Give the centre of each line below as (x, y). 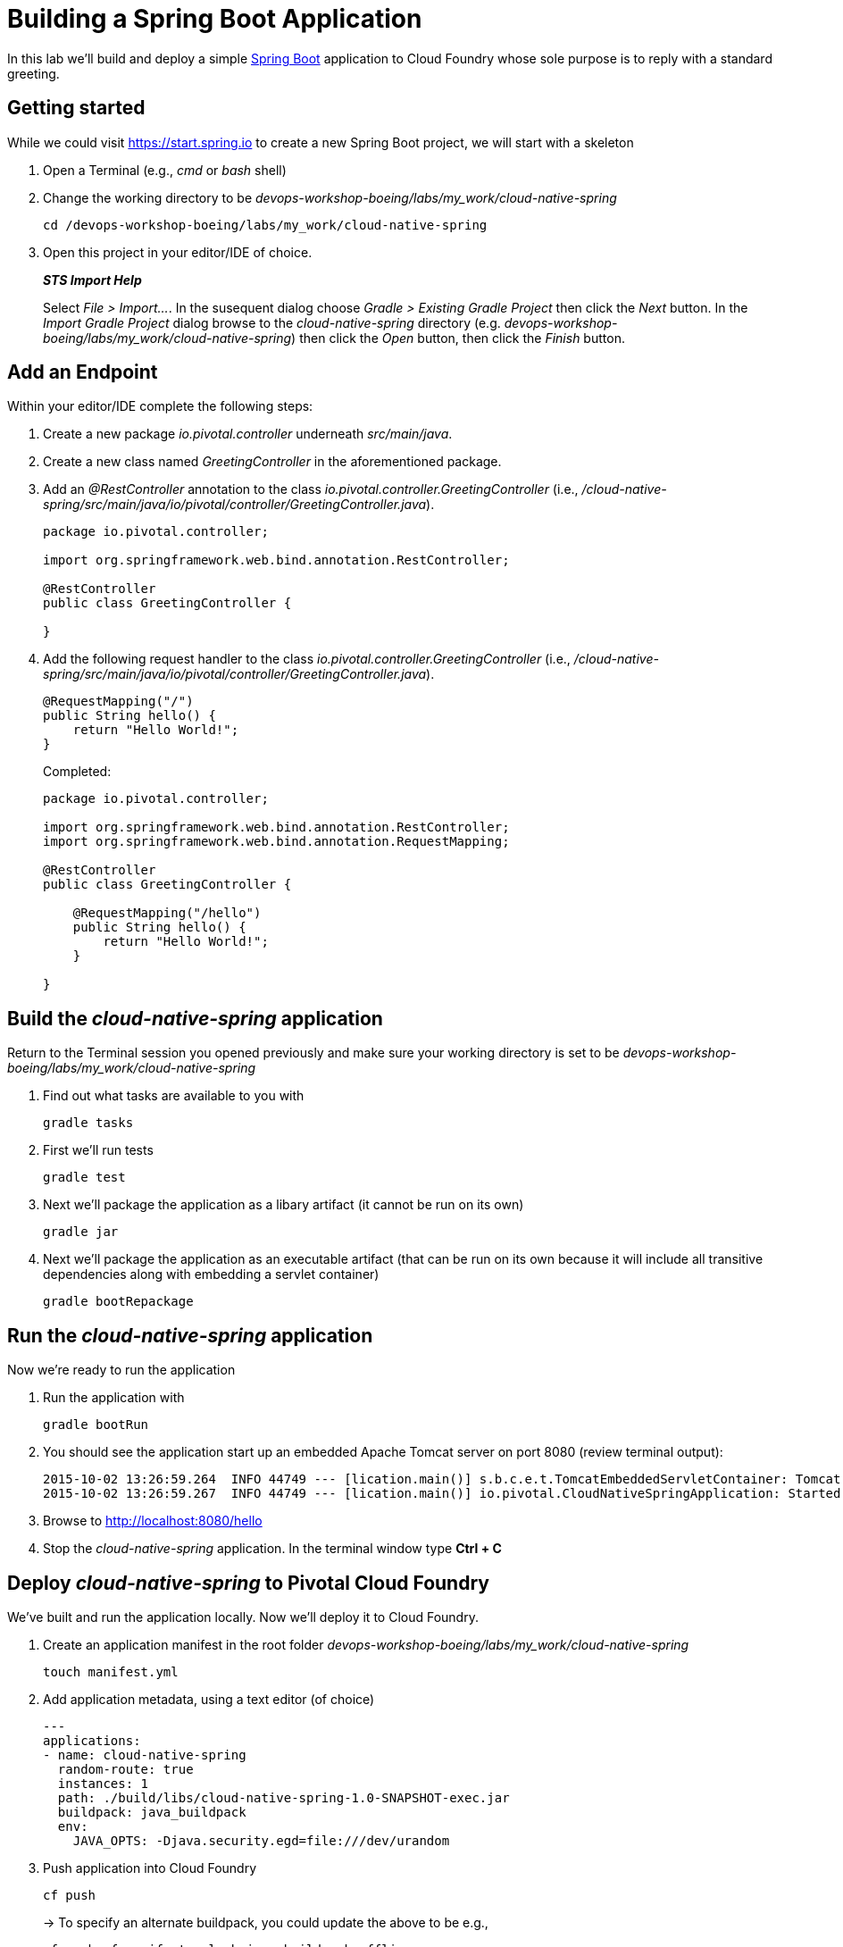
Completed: (77, 772)
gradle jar (81, 1232)
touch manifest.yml (111, 1671)
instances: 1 (103, 1783)
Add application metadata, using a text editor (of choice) (209, 1699)
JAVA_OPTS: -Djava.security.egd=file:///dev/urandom (261, 1840)
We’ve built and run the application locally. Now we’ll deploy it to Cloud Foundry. (243, 1617)
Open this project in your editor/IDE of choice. (178, 252)
